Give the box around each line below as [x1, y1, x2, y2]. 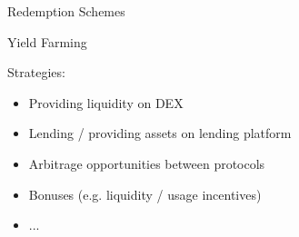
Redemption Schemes [7, 2, 125, 20]
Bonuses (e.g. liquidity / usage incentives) [28, 184, 262, 203]
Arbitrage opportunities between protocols [28, 153, 265, 173]
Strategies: [7, 63, 65, 82]
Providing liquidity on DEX [28, 93, 184, 112]
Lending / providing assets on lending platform [28, 123, 292, 143]
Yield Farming [7, 32, 87, 51]
